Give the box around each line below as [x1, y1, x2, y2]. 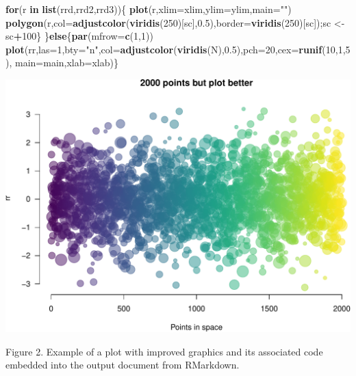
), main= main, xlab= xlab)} [5, 55, 118, 70]
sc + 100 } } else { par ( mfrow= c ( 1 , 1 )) [5, 29, 153, 43]
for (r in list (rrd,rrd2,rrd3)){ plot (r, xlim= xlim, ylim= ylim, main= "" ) [5, 2, 292, 16]
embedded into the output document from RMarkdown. [5, 358, 240, 372]
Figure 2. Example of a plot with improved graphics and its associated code [5, 344, 323, 358]
